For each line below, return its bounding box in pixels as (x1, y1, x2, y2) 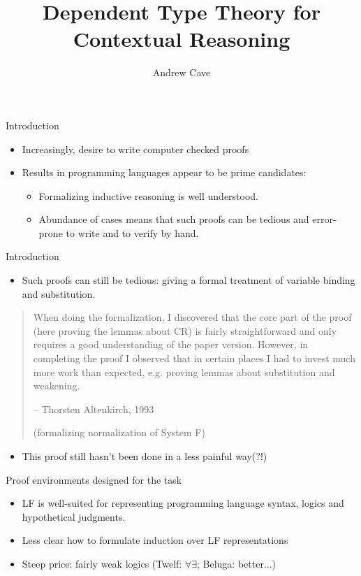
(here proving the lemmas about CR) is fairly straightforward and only (33, 323, 337, 338)
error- (312, 212, 337, 226)
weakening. (33, 378, 80, 393)
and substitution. (22, 286, 96, 301)
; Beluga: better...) (197, 556, 277, 570)
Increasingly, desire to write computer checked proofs (22, 141, 249, 156)
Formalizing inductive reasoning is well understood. (38, 188, 259, 203)
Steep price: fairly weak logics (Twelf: (22, 556, 182, 570)
